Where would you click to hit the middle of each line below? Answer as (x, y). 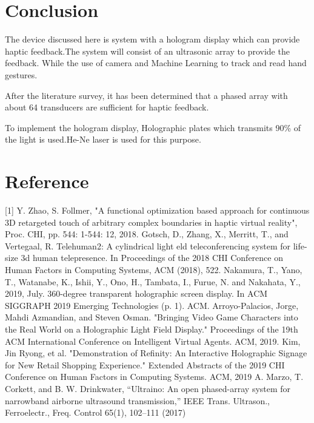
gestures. (21, 74)
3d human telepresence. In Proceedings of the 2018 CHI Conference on (152, 258)
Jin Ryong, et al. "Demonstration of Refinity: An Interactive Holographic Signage (156, 353)
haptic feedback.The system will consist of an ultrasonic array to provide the (147, 51)
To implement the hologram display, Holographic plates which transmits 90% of (153, 127)
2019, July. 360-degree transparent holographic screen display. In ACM (136, 293)
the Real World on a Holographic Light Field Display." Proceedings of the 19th (152, 329)
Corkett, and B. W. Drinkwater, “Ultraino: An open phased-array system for (148, 388)
